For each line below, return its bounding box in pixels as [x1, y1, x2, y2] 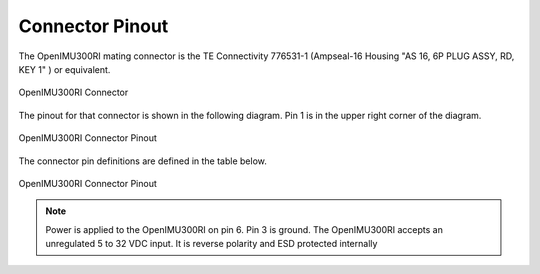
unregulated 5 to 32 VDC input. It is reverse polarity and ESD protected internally [45, 238, 378, 250]
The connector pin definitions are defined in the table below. [18, 155, 267, 167]
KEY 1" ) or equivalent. [18, 63, 111, 75]
